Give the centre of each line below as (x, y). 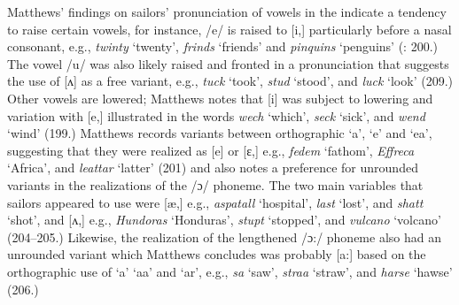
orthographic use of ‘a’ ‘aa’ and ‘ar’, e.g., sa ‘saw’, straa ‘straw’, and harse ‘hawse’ (230, 271)
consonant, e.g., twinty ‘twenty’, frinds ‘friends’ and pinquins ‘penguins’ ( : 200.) (223, 46)
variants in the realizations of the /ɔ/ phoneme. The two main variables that (215, 184)
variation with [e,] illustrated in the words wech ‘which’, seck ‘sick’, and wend (216, 115)
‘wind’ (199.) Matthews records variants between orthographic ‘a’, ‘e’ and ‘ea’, (220, 133)
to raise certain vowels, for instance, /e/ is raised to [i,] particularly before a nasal (229, 29)
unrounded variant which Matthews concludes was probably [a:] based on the (217, 254)
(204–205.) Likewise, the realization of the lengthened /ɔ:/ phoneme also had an (224, 236)
